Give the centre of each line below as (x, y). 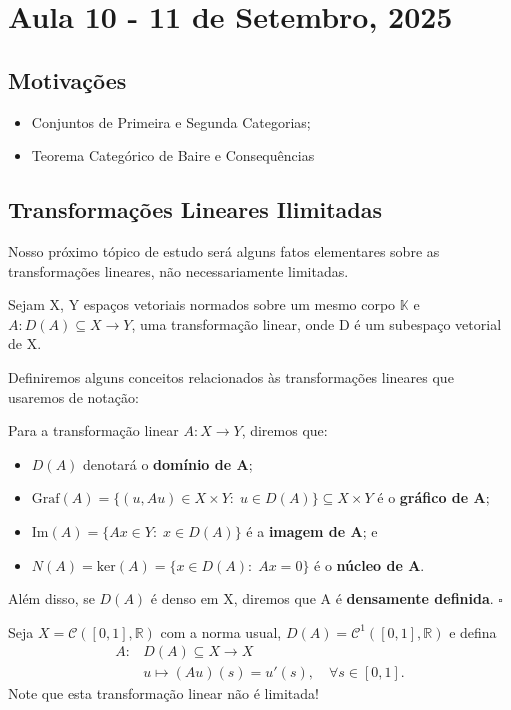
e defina (473, 631)
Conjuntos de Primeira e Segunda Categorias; (171, 121)
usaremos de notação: (73, 396)
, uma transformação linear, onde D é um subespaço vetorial (316, 323)
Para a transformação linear (93, 430)
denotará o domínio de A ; (168, 463)
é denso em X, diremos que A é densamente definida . (322, 598)
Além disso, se (51, 598)
